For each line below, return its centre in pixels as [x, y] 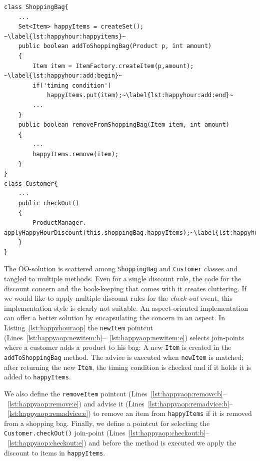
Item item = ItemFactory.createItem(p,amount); [113, 66]
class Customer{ [31, 183]
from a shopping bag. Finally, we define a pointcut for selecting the [107, 423]
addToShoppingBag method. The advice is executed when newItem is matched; [124, 357]
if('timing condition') [72, 85]
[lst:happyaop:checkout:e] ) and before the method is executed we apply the [122, 443]
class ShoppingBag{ [36, 7]
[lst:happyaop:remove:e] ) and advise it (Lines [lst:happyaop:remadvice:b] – [120, 403]
